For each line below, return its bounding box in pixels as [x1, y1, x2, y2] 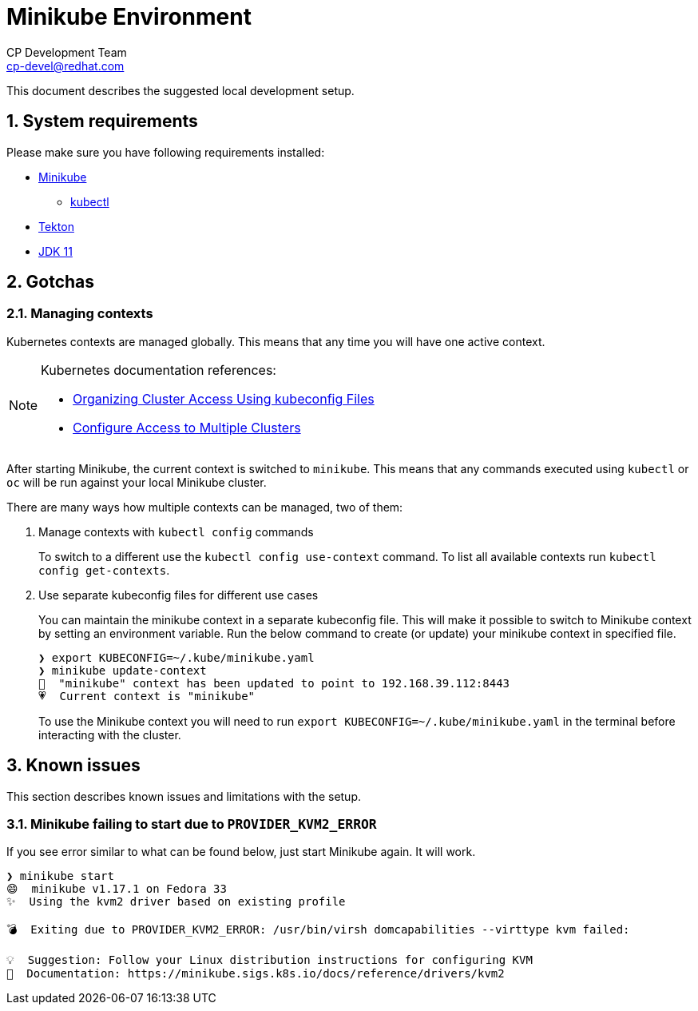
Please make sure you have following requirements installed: [6, 145, 325, 159]
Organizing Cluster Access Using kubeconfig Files [73, 390, 375, 407]
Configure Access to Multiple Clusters [73, 419, 301, 436]
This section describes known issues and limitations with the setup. [6, 789, 362, 803]
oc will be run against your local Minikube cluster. [6, 475, 267, 489]
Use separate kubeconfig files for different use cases [38, 587, 319, 602]
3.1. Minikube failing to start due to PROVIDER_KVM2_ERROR [6, 816, 377, 833]
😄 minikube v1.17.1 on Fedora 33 [6, 882, 227, 896]
